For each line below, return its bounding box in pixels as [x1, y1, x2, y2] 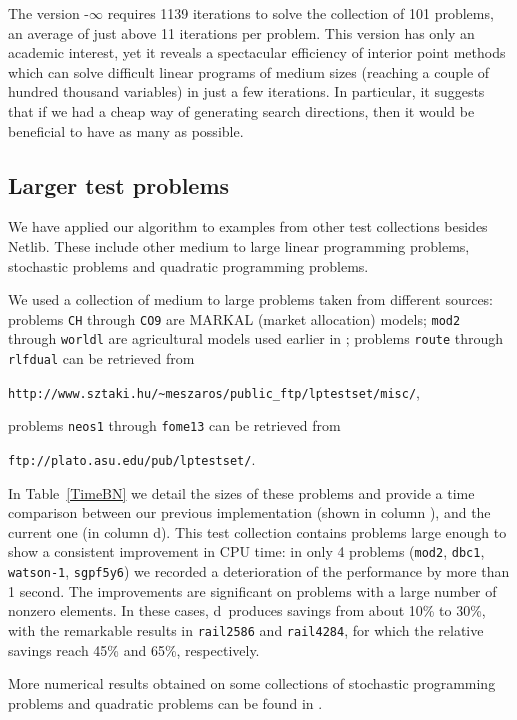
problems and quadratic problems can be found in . [8, 692, 323, 713]
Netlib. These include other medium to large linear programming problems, [8, 235, 470, 256]
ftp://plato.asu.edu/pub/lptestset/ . [8, 449, 256, 470]
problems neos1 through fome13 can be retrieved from [8, 415, 341, 436]
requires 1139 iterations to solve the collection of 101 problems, [107, 3, 494, 23]
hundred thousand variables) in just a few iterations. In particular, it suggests [8, 81, 485, 102]
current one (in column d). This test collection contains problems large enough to [8, 521, 507, 542]
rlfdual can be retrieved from [8, 348, 195, 369]
